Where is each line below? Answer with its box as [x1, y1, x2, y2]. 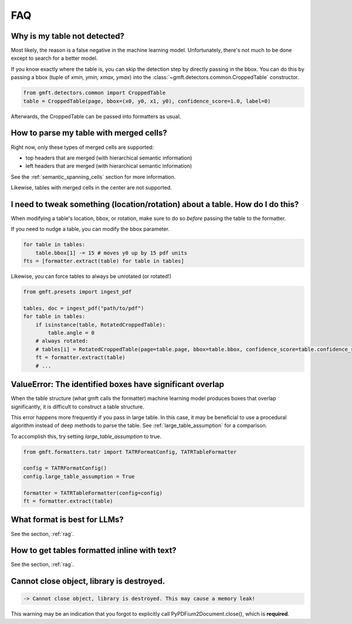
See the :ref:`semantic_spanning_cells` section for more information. [11, 173, 176, 180]
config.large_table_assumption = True [23, 473, 135, 480]
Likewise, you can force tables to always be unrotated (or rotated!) [11, 273, 172, 280]
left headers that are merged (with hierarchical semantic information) [25, 162, 192, 169]
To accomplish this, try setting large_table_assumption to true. [11, 433, 161, 440]
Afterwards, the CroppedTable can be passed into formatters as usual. [11, 113, 181, 120]
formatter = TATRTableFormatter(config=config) [23, 490, 163, 496]
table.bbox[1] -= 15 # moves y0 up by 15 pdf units [35, 249, 188, 256]
